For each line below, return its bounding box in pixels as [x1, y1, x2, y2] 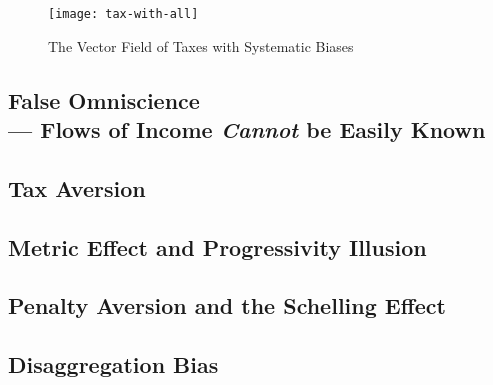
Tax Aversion [8, 172, 146, 203]
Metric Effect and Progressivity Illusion [8, 231, 427, 262]
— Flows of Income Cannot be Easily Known [8, 114, 486, 145]
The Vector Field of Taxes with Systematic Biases [48, 35, 354, 56]
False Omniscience [8, 84, 200, 115]
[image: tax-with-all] [48, 7, 199, 21]
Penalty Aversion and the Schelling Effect [8, 290, 446, 321]
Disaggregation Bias [8, 349, 219, 380]
